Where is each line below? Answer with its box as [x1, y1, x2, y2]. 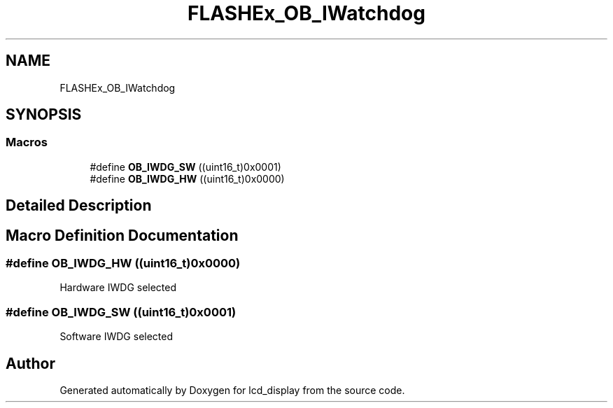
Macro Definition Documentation [6, 226, 239, 244]
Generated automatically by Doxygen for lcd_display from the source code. [59, 384, 405, 397]
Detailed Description [6, 197, 152, 215]
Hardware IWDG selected [59, 281, 177, 294]
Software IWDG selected [59, 330, 174, 343]
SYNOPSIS [6, 106, 82, 124]
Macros [6, 135, 48, 150]
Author [6, 354, 55, 372]
